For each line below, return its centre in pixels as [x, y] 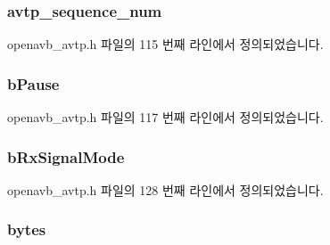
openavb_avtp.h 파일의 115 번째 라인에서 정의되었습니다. [165, 44]
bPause [33, 83]
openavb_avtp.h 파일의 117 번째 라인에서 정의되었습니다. [165, 117]
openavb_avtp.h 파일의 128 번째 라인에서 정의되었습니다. [165, 189]
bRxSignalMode [66, 156]
